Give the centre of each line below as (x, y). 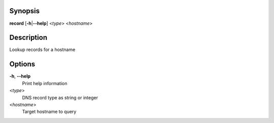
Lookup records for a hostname (42, 50)
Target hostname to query (49, 112)
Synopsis (25, 11)
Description (28, 38)
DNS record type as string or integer (60, 97)
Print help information (45, 83)
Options (22, 64)
